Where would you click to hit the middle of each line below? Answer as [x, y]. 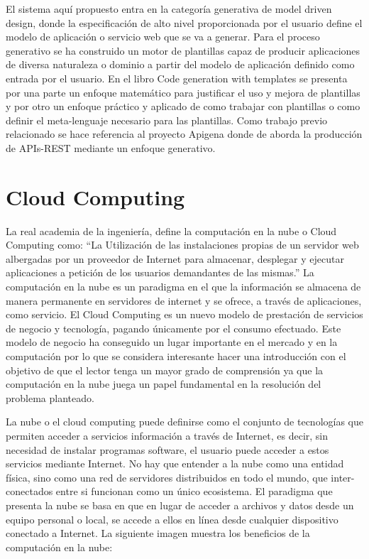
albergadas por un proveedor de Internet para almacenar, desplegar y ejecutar [175, 258]
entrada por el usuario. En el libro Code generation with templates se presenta [177, 78]
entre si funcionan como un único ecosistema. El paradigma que [194, 491]
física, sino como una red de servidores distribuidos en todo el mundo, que [167, 477]
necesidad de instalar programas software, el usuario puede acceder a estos [167, 449]
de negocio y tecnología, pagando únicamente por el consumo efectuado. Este [174, 328]
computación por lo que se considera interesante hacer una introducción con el [176, 356]
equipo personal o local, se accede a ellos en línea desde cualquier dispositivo [172, 519]
